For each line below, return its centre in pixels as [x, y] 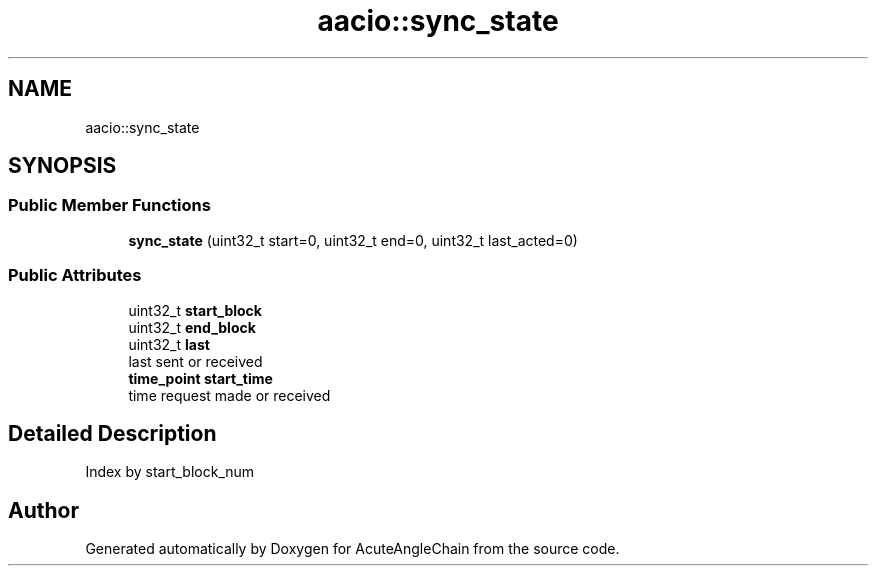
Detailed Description [112, 433]
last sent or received [195, 361]
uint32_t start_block [195, 310]
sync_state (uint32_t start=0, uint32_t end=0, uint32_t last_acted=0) [353, 240]
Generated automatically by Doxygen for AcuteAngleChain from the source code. [352, 549]
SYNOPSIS [62, 166]
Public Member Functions [109, 205]
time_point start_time [200, 378]
